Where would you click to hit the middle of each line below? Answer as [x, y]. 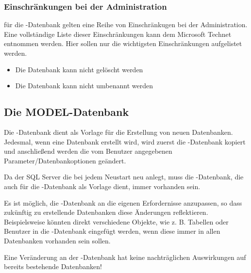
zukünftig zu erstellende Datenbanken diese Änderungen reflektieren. [106, 212]
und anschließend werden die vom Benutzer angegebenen [88, 151]
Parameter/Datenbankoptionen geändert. [65, 160]
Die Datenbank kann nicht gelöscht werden [79, 69]
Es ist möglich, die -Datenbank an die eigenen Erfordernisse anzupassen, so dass [123, 202]
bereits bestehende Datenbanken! [53, 266]
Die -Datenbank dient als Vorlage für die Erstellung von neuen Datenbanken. [118, 132]
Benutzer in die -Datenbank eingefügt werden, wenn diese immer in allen [112, 231]
